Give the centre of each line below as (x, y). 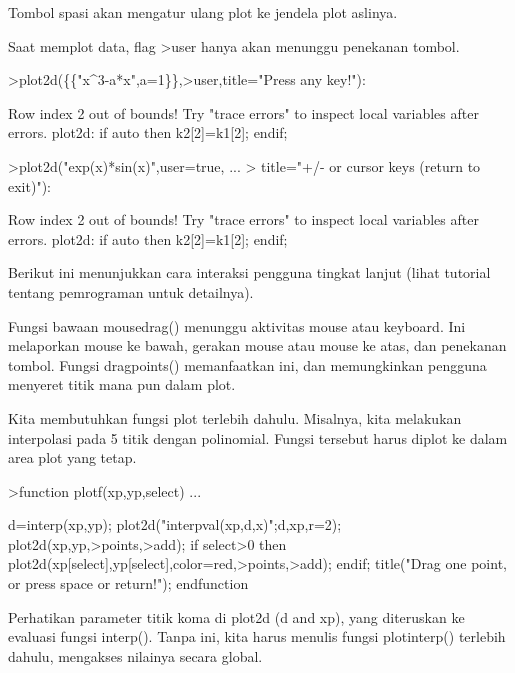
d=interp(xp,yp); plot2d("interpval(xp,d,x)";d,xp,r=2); (175, 524)
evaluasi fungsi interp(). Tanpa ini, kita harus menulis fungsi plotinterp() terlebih (257, 636)
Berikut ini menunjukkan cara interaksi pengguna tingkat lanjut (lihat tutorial (249, 272)
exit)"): (29, 185)
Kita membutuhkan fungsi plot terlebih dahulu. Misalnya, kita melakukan (235, 417)
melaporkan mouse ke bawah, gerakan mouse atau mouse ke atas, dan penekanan (257, 345)
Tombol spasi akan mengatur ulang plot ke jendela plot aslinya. (203, 12)
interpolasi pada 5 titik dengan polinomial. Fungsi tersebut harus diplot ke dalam (258, 437)
